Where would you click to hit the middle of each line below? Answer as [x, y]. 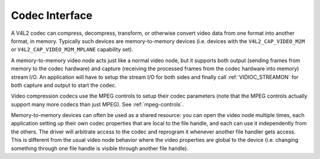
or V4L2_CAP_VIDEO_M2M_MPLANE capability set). [72, 50]
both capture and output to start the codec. [64, 85]
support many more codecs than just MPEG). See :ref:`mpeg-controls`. [97, 104]
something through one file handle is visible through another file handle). [100, 148]
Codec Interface [52, 15]
